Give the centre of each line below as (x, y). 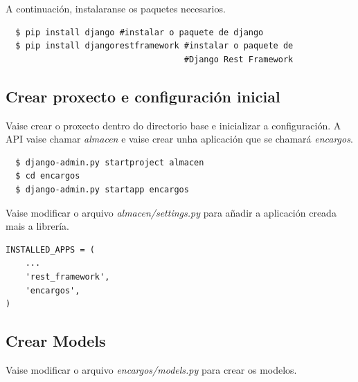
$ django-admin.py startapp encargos (102, 189)
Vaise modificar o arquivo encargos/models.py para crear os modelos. (151, 369)
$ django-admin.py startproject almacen (110, 162)
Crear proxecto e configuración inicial (143, 96)
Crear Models (56, 341)
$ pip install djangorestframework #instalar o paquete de (154, 46)
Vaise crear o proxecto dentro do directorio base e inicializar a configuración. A (173, 125)
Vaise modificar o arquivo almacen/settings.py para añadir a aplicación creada (171, 212)
